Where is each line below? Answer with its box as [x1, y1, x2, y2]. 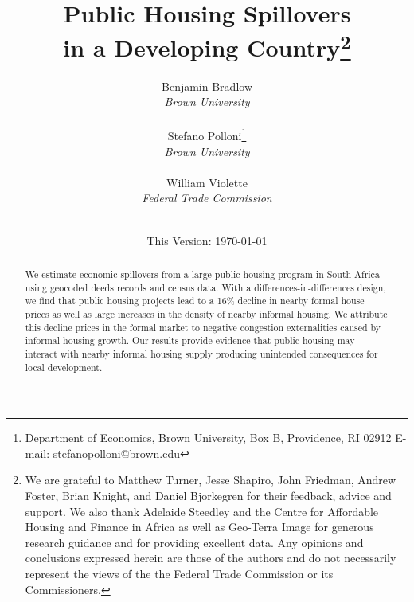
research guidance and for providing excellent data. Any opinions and [25, 534, 364, 550]
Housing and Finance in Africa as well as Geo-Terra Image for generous [25, 518, 374, 535]
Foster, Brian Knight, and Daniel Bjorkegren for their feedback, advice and [25, 487, 392, 504]
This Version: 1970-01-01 [146, 232, 268, 248]
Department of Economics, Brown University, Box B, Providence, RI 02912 [25, 429, 392, 446]
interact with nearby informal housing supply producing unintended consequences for [25, 346, 378, 360]
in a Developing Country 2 [63, 28, 351, 64]
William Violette [166, 174, 248, 190]
